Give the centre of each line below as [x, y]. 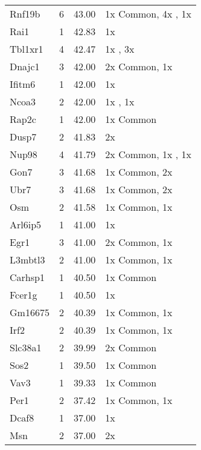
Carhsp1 [27, 277]
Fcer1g [24, 295]
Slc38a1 [26, 347]
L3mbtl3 [27, 260]
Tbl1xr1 [27, 49]
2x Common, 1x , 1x [148, 154]
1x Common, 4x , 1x [148, 14]
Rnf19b [25, 14]
